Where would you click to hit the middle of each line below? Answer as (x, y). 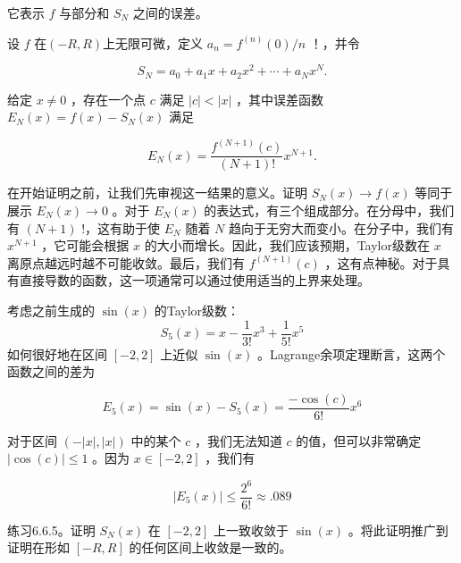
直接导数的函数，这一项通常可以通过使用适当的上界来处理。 (194, 280)
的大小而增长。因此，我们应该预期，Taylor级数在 (287, 245)
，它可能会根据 (85, 245)
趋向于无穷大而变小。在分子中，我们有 (341, 227)
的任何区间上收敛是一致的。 (210, 547)
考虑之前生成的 (51, 310)
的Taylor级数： (197, 310)
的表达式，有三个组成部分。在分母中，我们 (329, 210)
